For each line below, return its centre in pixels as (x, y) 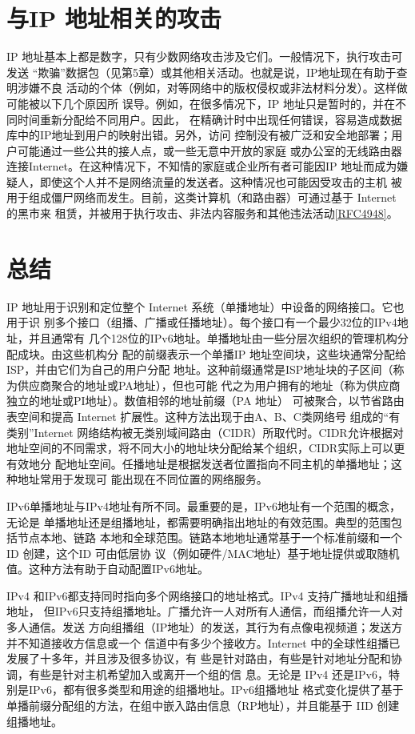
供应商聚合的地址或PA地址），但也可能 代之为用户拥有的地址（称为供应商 (209, 385)
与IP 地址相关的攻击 (114, 18)
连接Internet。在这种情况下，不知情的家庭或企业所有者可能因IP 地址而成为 (202, 166)
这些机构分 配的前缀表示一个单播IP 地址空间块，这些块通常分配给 (234, 353)
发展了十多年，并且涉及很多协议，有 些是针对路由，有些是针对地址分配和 (199, 658)
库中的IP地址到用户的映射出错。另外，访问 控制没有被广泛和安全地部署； (199, 135)
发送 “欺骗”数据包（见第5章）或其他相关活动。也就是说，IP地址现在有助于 (202, 72)
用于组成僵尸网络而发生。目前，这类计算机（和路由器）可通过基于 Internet (202, 197)
